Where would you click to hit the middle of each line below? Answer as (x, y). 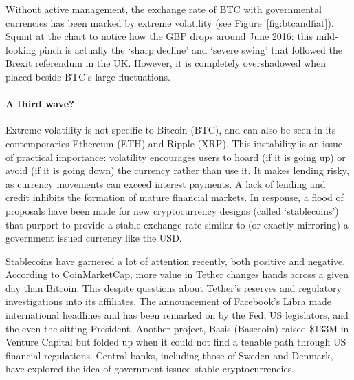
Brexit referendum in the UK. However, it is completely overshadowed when (166, 63)
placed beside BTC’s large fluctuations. (88, 76)
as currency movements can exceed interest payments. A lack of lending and (166, 183)
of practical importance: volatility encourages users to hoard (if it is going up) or (176, 157)
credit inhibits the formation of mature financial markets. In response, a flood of (175, 197)
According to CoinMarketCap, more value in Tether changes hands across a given (177, 274)
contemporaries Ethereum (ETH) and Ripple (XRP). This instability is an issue (174, 143)
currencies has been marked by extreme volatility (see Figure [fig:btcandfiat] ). (170, 22)
